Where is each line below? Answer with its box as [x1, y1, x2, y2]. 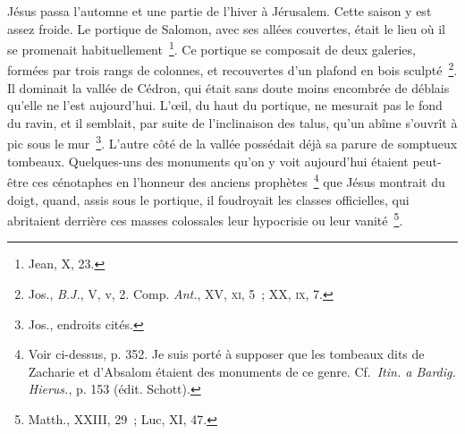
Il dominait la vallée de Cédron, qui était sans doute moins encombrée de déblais [7, 78, 450, 97]
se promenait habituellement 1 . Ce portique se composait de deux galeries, [7, 38, 416, 58]
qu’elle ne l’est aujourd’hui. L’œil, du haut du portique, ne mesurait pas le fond [7, 96, 443, 115]
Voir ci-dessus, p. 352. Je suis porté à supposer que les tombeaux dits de [28, 345, 425, 363]
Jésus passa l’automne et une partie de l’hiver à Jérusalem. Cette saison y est [7, 2, 432, 20]
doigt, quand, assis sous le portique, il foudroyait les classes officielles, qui [7, 190, 410, 208]
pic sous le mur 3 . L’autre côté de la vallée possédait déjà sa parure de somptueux [7, 132, 458, 153]
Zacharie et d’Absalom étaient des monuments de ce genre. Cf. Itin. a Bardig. [28, 362, 456, 380]
